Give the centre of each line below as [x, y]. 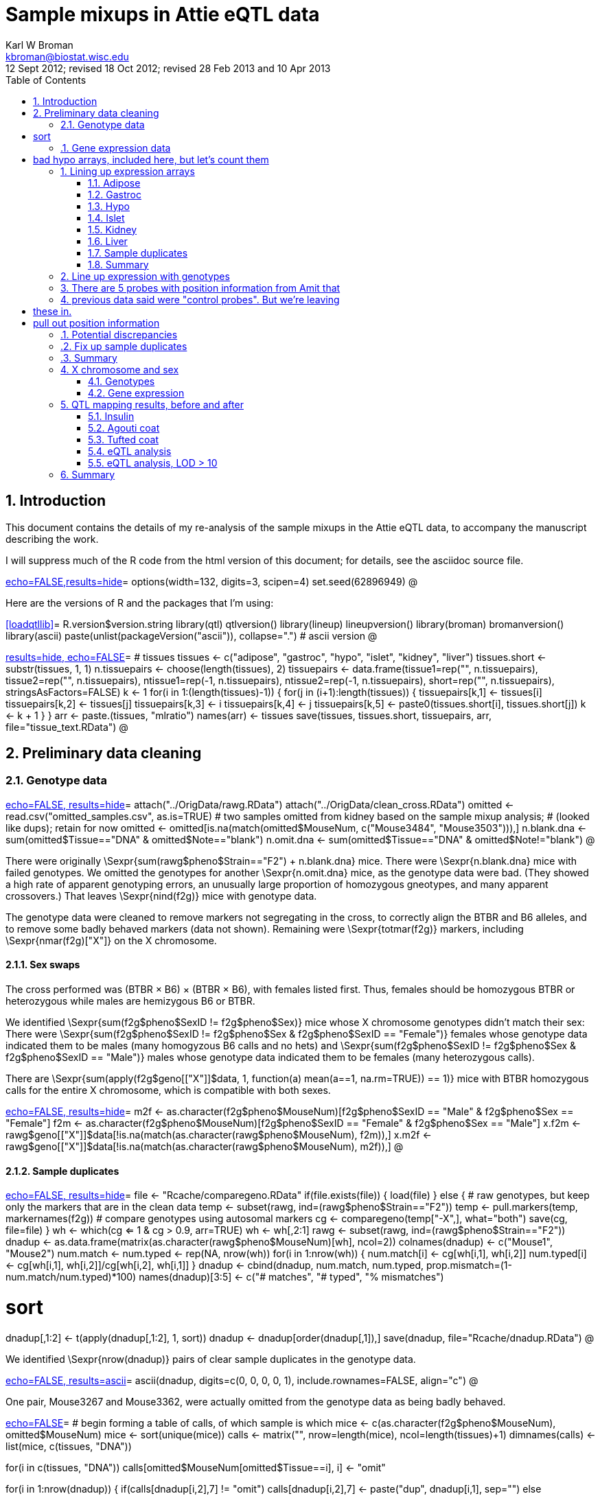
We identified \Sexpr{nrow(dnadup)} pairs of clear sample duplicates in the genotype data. [211, 1359]
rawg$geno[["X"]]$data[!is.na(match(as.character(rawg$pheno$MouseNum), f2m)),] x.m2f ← [219, 1135]
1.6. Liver [108, 241]
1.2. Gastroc [115, 194]
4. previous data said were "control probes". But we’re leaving [200, 299]
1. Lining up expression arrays [128, 171]
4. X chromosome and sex [120, 369]
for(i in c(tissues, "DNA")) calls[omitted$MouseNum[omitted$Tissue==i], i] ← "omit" [196, 1467]
